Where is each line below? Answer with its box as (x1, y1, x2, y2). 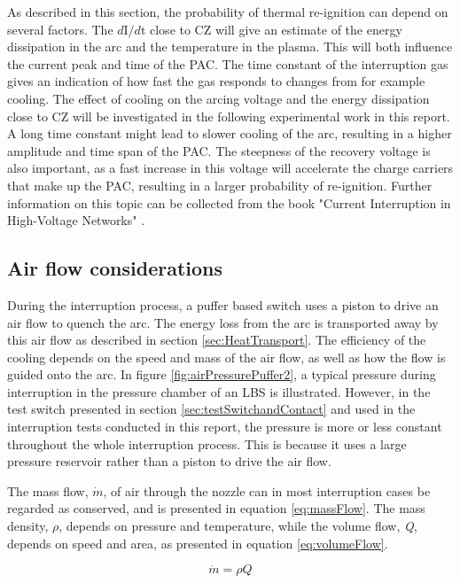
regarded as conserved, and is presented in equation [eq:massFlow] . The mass (7, 499, 425, 517)
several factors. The (7, 19, 113, 38)
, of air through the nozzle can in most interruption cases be (103, 481, 431, 500)
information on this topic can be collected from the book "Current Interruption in (7, 193, 451, 212)
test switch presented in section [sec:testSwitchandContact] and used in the (7, 400, 416, 418)
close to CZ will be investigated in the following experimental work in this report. (7, 106, 450, 125)
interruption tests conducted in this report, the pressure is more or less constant (7, 417, 442, 436)
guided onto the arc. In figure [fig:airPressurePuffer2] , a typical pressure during (7, 365, 436, 384)
